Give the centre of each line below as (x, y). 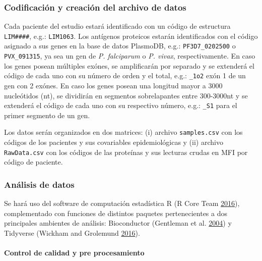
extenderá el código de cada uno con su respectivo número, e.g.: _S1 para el (121, 105)
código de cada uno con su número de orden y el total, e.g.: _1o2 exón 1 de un (125, 75)
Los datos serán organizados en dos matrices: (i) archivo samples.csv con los (123, 132)
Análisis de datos (39, 184)
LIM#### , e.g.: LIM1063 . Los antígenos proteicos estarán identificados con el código (131, 36)
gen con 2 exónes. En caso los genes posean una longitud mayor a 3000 (113, 86)
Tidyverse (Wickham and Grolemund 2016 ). (72, 232)
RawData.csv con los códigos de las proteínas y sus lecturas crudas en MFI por (126, 152)
